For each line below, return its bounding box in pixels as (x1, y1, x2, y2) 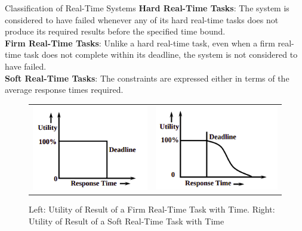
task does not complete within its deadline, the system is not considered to (23, 48, 298, 61)
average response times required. (5, 83, 124, 96)
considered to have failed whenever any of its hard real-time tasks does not (5, 13, 279, 26)
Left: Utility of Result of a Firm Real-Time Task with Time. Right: (29, 203, 275, 216)
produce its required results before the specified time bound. (5, 25, 226, 38)
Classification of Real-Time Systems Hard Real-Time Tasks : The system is (5, 2, 289, 14)
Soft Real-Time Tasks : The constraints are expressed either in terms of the (5, 71, 289, 84)
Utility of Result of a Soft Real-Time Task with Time (29, 214, 224, 227)
